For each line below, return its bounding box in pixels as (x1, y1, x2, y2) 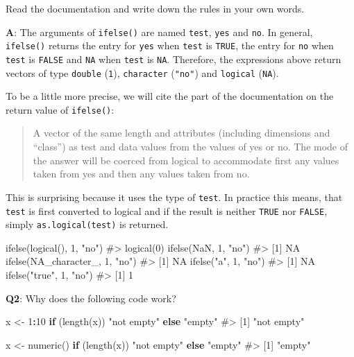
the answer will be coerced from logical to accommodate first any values (33, 153, 339, 167)
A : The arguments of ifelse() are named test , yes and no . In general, (6, 24, 313, 39)
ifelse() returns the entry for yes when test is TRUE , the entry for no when (6, 38, 334, 53)
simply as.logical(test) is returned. (6, 217, 169, 232)
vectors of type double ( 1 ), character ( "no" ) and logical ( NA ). (6, 65, 279, 80)
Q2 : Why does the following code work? (6, 290, 176, 305)
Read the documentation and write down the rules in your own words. (6, 1, 305, 15)
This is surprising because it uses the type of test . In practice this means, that (6, 189, 343, 204)
